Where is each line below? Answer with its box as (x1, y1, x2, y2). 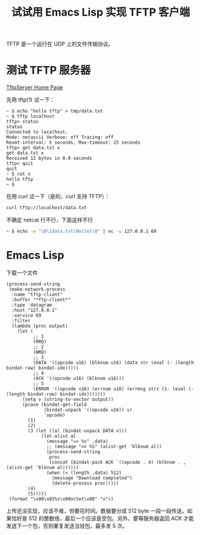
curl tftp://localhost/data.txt (6, 205, 87, 211)
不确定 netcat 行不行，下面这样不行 (6, 216, 93, 223)
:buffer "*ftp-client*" (11, 297, 71, 303)
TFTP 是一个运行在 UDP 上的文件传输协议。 (6, 40, 114, 48)
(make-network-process (8, 286, 66, 292)
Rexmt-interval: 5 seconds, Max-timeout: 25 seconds (6, 140, 141, 146)
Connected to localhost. (6, 129, 68, 135)
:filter (11, 318, 31, 324)
